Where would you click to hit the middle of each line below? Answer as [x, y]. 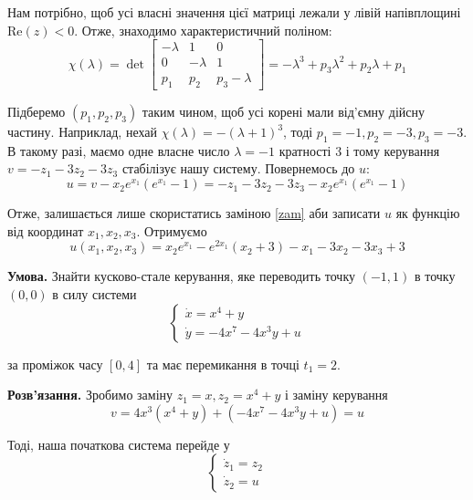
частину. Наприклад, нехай [82, 132]
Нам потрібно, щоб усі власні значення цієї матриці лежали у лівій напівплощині [234, 12]
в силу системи [95, 293]
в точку [435, 276]
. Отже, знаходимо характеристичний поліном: [203, 30]
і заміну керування [336, 395]
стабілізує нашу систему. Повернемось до [238, 168]
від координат [46, 230]
